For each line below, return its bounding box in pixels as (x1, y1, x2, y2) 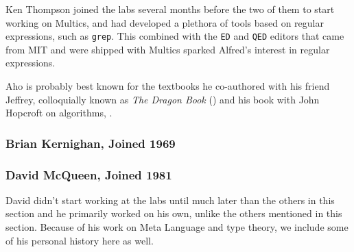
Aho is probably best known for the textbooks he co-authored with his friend (5, 79, 330, 93)
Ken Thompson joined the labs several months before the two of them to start (5, 2, 335, 16)
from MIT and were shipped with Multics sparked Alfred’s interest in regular (5, 42, 330, 56)
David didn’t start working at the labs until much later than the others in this (5, 192, 335, 207)
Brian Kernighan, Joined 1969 (5, 134, 176, 151)
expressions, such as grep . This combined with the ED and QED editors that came (5, 29, 344, 43)
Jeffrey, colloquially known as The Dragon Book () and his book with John (5, 92, 320, 106)
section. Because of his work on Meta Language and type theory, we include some (5, 220, 349, 234)
